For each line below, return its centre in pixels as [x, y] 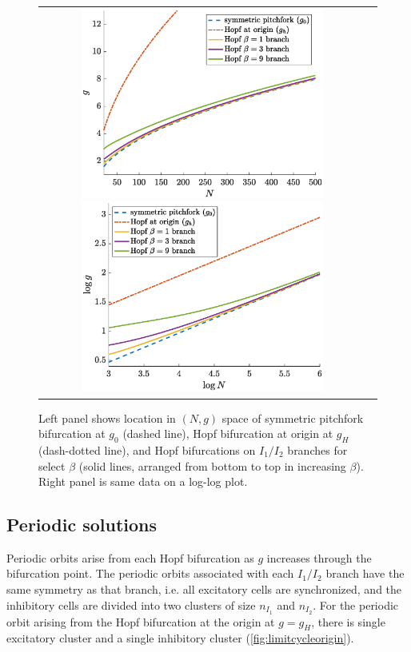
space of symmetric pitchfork [293, 417]
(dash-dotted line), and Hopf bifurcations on [147, 449]
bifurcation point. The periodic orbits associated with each [150, 573]
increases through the [319, 557]
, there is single [348, 621]
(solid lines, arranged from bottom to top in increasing [212, 465]
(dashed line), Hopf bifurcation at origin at [228, 433]
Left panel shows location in [107, 417]
